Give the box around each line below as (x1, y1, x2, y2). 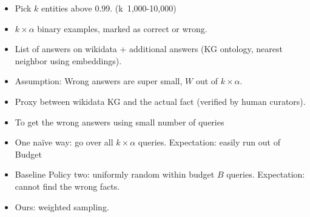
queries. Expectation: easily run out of (138, 136, 280, 149)
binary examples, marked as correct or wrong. (37, 22, 207, 35)
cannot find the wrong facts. (15, 179, 120, 192)
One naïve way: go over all (15, 136, 113, 149)
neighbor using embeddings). (15, 54, 122, 67)
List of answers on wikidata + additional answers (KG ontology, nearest (15, 42, 283, 55)
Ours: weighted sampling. (15, 200, 109, 213)
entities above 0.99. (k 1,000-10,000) (41, 2, 177, 14)
